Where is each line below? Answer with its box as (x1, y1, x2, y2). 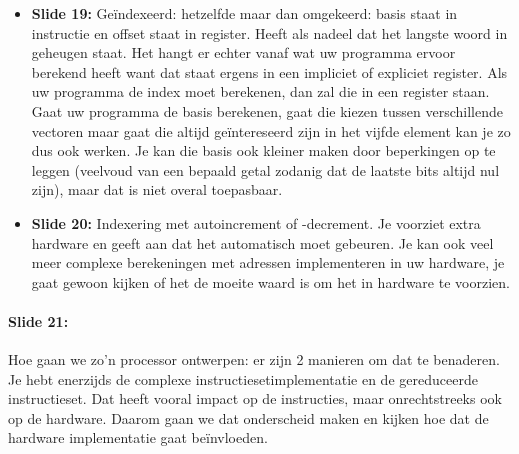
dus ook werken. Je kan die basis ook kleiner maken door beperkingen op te (31, 140, 496, 161)
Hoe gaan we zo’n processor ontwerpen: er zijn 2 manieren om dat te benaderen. (8, 349, 500, 370)
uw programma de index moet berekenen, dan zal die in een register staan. (31, 81, 490, 102)
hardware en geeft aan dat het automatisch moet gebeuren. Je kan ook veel (31, 232, 494, 253)
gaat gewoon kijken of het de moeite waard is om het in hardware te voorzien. (31, 271, 510, 292)
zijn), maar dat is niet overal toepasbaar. (31, 179, 283, 200)
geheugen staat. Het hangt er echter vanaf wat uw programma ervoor (31, 42, 456, 63)
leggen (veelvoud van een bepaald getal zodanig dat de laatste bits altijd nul (31, 159, 500, 180)
